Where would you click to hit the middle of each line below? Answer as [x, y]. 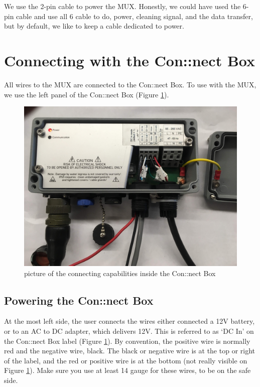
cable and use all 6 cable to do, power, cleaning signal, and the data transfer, [135, 16]
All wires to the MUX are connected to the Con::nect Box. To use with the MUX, [130, 84]
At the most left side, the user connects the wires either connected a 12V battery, [129, 321]
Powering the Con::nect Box [79, 300]
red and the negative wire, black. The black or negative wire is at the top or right [130, 351]
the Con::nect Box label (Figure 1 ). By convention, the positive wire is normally [127, 341]
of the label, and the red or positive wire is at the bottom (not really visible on [126, 360]
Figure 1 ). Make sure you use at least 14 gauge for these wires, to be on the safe [127, 370]
